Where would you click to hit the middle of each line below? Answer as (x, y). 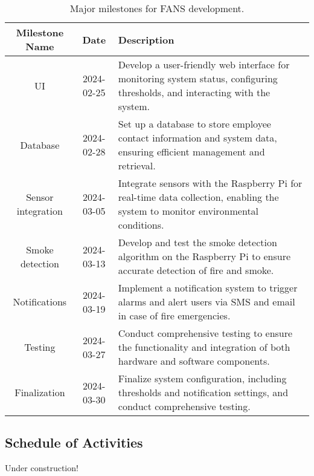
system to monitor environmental (188, 211)
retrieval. (137, 165)
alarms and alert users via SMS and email (207, 302)
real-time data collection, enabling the (198, 197)
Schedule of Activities (74, 442)
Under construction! (42, 468)
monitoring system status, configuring (198, 78)
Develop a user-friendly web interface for (204, 64)
